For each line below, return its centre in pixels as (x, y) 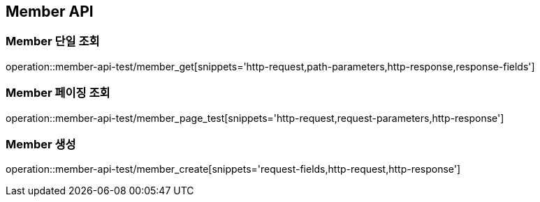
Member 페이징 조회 (58, 93)
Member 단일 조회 (53, 41)
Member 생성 (41, 144)
